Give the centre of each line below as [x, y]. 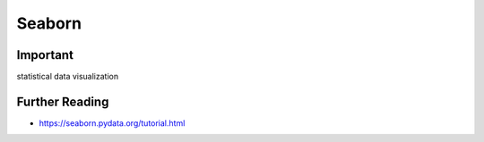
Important [45, 55]
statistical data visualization [68, 77]
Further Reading [63, 101]
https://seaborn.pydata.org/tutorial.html [112, 123]
